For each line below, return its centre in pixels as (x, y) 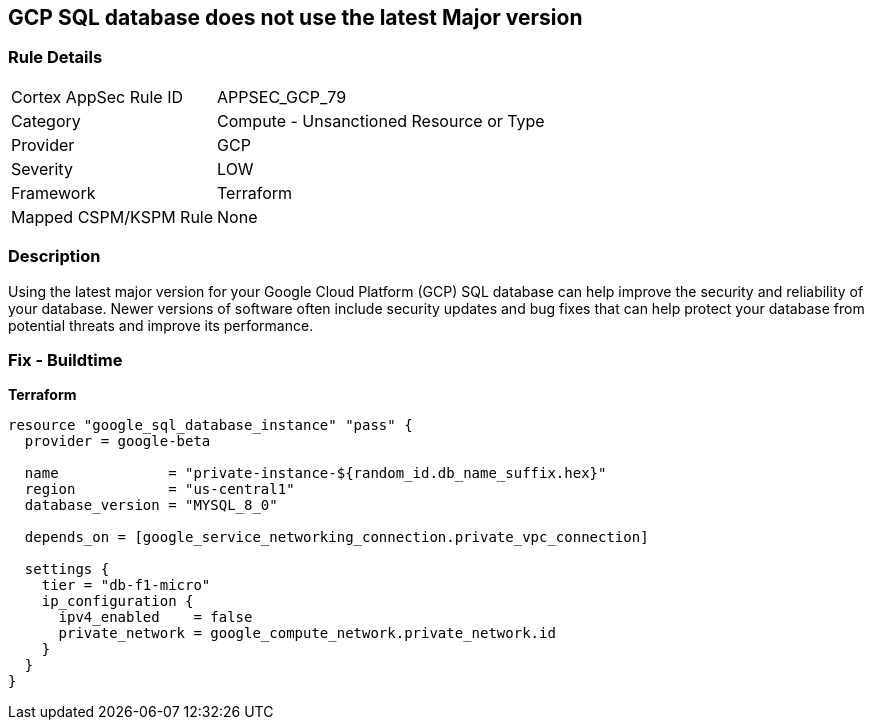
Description (54, 256)
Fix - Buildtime (65, 359)
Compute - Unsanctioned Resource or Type (381, 120)
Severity (42, 168)
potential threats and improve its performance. (161, 325)
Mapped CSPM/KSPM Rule (112, 216)
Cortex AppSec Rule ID (97, 96)
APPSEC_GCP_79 (282, 96)
